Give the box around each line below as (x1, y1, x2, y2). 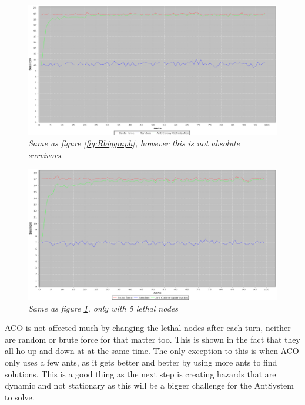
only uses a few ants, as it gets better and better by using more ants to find (5, 356, 277, 369)
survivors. (28, 148, 63, 160)
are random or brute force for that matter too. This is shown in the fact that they (5, 333, 300, 345)
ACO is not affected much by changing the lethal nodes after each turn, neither (5, 322, 291, 334)
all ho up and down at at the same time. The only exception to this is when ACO (5, 344, 299, 357)
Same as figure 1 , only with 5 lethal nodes (28, 302, 178, 314)
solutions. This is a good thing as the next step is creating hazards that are (5, 367, 276, 380)
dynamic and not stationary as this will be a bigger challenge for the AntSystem (5, 379, 294, 391)
